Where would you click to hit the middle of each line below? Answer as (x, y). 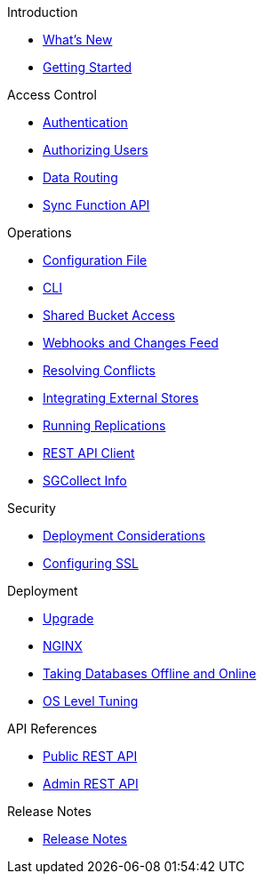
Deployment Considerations (124, 536)
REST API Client (89, 453)
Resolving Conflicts (99, 370)
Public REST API (90, 756)
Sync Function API (96, 205)
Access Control (52, 95)
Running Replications (104, 425)
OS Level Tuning (91, 701)
